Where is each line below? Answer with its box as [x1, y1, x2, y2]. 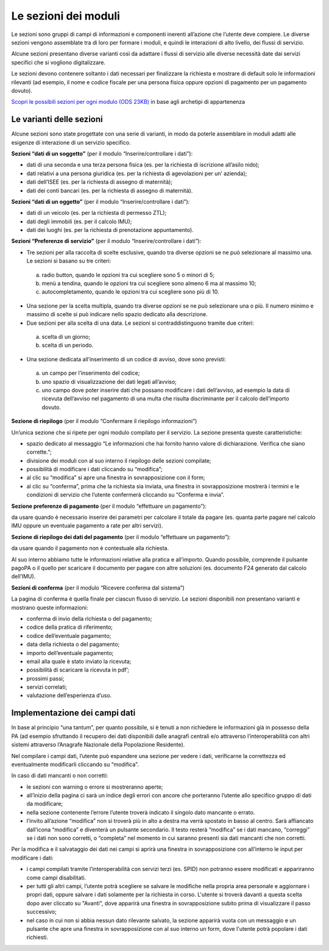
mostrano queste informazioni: [11, 604, 88, 611]
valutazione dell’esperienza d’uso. [26, 692, 112, 699]
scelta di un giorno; [41, 333, 91, 340]
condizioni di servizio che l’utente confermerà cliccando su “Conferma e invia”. [26, 491, 225, 499]
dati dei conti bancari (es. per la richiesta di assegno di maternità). [26, 187, 193, 194]
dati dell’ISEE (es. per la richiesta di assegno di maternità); [26, 178, 173, 186]
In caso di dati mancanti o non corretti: [11, 772, 108, 779]
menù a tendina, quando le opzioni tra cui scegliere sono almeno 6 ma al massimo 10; [41, 280, 256, 287]
